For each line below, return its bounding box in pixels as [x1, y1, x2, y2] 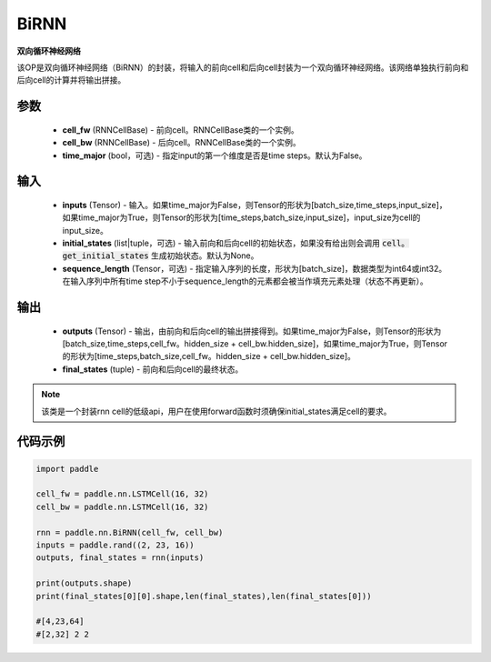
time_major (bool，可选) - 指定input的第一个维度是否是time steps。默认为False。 [62, 150, 367, 161]
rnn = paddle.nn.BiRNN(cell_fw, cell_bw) [35, 527, 224, 537]
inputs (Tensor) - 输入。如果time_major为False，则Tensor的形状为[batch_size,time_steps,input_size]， [62, 199, 447, 210]
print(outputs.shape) [35, 578, 133, 588]
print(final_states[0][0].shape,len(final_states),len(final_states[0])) [35, 591, 372, 601]
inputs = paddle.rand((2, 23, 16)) [35, 539, 195, 550]
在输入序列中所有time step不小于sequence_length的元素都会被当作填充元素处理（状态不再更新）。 [62, 276, 429, 286]
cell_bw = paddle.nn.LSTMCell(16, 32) [35, 501, 209, 512]
